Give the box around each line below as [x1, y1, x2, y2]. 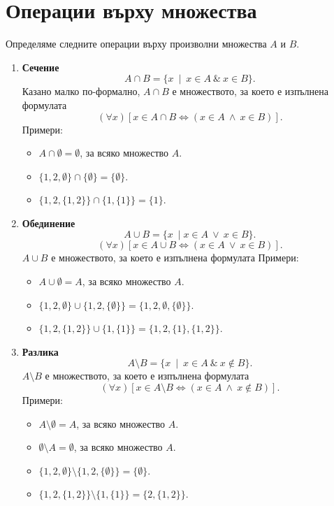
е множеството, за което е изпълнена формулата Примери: [51, 250, 299, 265]
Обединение [22, 215, 75, 230]
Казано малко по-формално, [22, 84, 140, 99]
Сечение [22, 59, 59, 74]
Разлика [22, 344, 59, 359]
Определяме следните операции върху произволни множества [6, 36, 267, 51]
